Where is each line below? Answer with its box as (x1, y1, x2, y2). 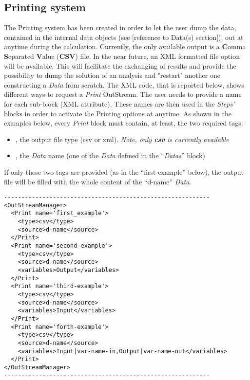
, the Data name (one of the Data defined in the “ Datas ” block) (15, 150, 205, 161)
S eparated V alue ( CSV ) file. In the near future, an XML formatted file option (4, 51, 240, 61)
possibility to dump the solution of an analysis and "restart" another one (4, 70, 220, 80)
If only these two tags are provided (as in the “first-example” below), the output (4, 166, 244, 177)
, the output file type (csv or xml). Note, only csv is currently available (15, 134, 229, 144)
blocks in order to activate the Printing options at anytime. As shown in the (4, 108, 231, 118)
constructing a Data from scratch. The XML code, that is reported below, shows (4, 79, 244, 90)
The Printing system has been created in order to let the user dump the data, (4, 22, 236, 33)
